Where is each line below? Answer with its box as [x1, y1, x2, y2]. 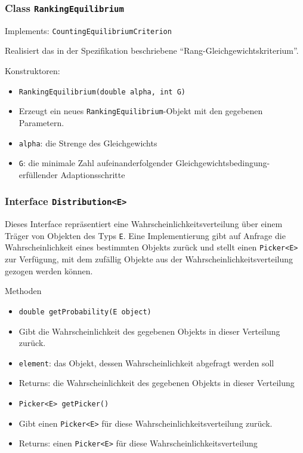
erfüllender [18, 168, 58, 180]
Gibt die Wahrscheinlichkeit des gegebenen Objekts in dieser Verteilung [18, 325, 280, 337]
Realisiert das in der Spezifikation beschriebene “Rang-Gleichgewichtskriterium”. [5, 44, 299, 57]
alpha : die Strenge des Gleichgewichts [18, 136, 157, 149]
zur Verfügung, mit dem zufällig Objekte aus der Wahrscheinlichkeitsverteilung [5, 253, 293, 265]
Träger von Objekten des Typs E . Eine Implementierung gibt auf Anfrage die [5, 229, 286, 241]
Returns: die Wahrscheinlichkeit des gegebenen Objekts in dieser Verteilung [18, 377, 295, 389]
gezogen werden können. [5, 264, 93, 277]
